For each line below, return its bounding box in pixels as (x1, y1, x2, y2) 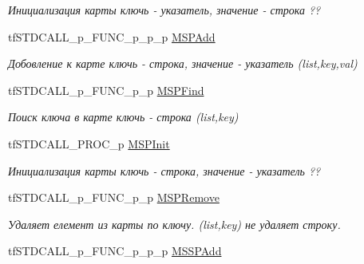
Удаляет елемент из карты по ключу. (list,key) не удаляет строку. (8, 215, 341, 232)
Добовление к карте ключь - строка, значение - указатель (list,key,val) (8, 55, 358, 72)
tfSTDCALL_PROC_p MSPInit (8, 135, 170, 152)
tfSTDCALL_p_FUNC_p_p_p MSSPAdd (8, 242, 222, 259)
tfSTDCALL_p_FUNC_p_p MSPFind (8, 81, 204, 98)
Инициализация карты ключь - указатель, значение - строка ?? (8, 2, 321, 18)
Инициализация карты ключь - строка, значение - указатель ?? (8, 162, 321, 179)
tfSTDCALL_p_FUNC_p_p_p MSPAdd (8, 28, 216, 45)
